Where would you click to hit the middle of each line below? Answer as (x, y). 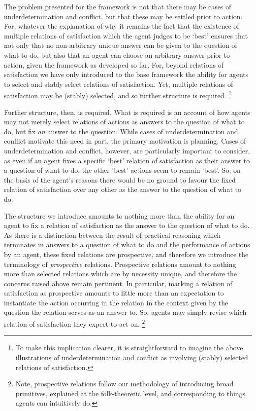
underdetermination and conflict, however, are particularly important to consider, (127, 150)
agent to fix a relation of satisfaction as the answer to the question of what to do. (127, 225)
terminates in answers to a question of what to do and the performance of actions (127, 244)
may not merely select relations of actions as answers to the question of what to (124, 122)
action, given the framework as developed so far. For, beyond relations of (114, 64)
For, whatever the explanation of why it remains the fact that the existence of (122, 26)
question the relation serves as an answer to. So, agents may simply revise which (125, 312)
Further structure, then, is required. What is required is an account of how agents (127, 112)
